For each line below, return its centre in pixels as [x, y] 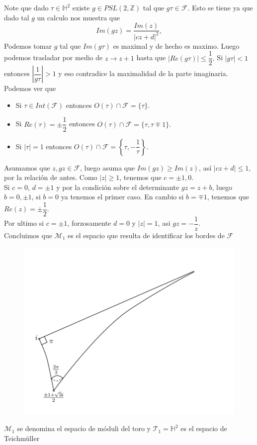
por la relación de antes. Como [51, 177]
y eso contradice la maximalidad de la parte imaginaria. [143, 73]
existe [81, 7]
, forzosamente [89, 223]
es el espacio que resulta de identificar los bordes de [146, 235]
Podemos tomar [28, 45]
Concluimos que [28, 235]
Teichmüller [22, 438]
